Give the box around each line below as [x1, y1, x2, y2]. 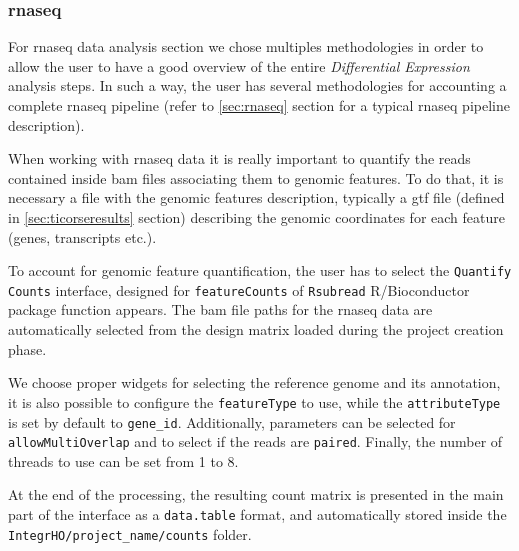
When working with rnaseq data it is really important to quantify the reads [8, 148, 471, 169]
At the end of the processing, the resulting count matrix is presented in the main [8, 484, 504, 505]
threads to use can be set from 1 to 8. [8, 450, 239, 471]
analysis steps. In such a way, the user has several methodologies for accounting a [8, 75, 507, 96]
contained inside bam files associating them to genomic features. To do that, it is [8, 167, 504, 188]
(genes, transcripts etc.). [8, 226, 157, 247]
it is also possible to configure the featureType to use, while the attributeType [8, 391, 501, 412]
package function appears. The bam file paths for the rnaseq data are [8, 299, 433, 320]
